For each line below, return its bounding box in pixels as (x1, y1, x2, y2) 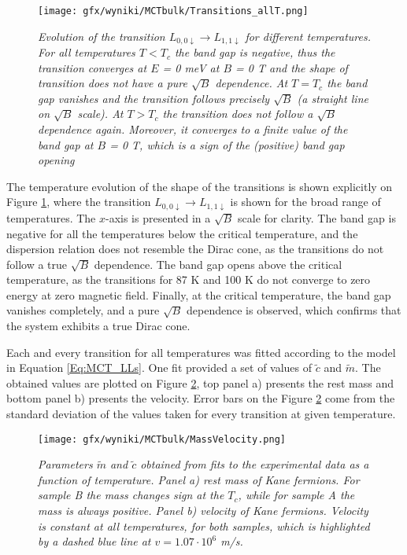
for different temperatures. (245, 28, 372, 44)
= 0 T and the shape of (235, 59, 348, 75)
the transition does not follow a (162, 105, 313, 122)
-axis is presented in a (105, 209, 211, 226)
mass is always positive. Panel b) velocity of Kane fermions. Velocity (38, 502, 368, 519)
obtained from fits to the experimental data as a (140, 456, 369, 472)
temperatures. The (6, 209, 96, 226)
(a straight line (297, 90, 368, 106)
